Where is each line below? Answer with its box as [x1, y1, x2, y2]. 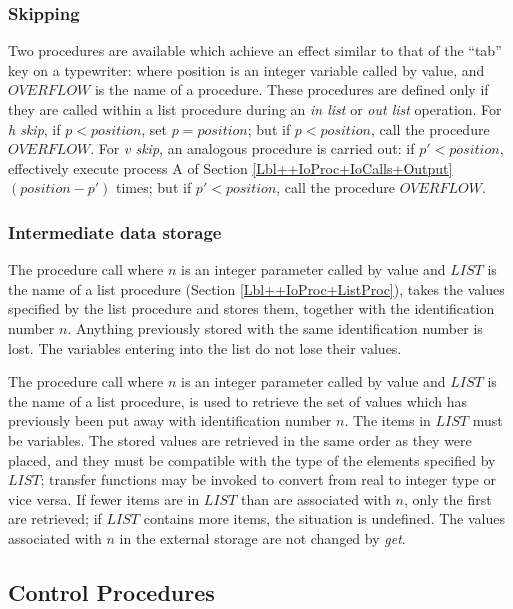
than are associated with [241, 488, 391, 509]
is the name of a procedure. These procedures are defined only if [94, 79, 489, 100]
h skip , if [8, 118, 61, 139]
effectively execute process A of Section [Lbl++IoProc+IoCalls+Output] [8, 157, 453, 178]
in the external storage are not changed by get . [119, 527, 406, 548]
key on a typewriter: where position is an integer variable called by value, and [8, 59, 485, 80]
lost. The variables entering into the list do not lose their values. [8, 337, 402, 358]
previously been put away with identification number [8, 410, 332, 431]
